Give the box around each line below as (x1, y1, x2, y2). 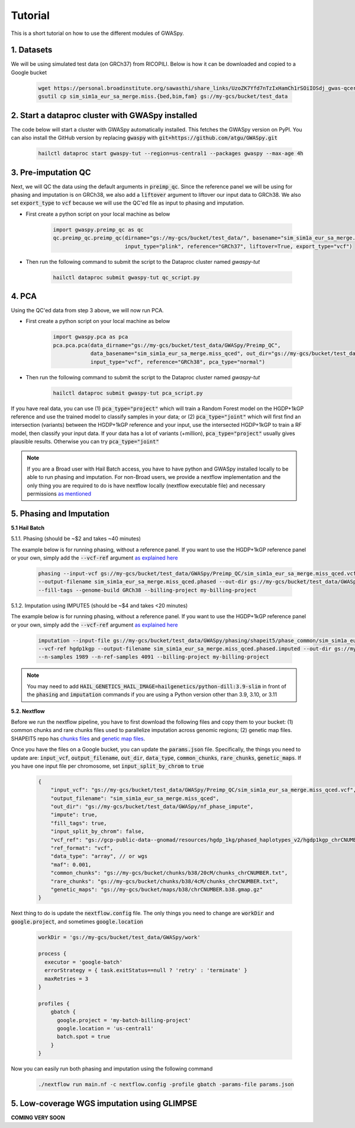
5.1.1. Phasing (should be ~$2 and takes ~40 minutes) (11, 535, 141, 542)
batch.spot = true (57, 1033, 111, 1040)
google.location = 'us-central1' (57, 1025, 154, 1031)
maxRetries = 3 (44, 975, 89, 982)
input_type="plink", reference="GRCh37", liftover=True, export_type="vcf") (124, 243, 353, 250)
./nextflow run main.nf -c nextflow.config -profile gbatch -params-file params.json (38, 1081, 294, 1088)
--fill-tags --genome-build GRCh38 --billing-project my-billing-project (38, 587, 257, 593)
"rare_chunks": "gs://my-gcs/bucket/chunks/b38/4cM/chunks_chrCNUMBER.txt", (50, 878, 279, 884)
